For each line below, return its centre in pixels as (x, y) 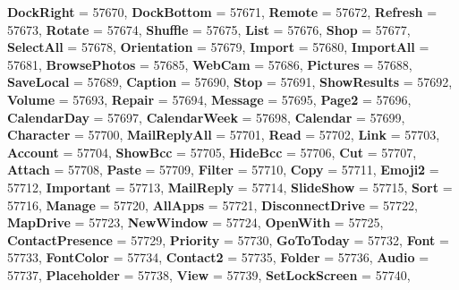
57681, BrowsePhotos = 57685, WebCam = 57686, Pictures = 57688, (210, 64)
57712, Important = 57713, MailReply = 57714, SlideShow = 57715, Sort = (230, 187)
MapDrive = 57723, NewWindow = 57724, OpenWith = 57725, (195, 222)
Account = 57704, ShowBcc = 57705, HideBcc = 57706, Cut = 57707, (212, 152)
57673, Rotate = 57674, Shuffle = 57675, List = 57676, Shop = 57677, (209, 29)
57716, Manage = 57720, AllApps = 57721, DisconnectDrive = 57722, (213, 205)
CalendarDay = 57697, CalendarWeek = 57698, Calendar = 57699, (206, 117)
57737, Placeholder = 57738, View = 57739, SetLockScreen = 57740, (209, 274)
